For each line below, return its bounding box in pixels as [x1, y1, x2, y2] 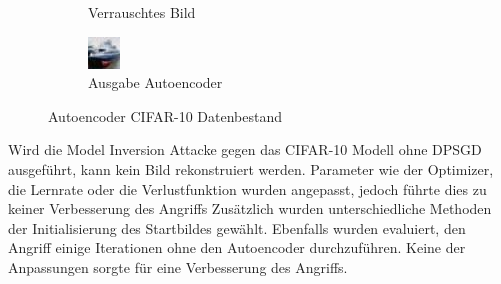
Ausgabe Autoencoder [88, 72, 223, 93]
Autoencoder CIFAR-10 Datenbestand [48, 105, 283, 126]
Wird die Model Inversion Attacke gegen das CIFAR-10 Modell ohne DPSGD [8, 139, 482, 160]
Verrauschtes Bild [88, 2, 196, 22]
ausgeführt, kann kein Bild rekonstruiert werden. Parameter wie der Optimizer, [8, 158, 494, 179]
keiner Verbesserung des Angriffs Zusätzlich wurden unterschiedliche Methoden [8, 198, 492, 219]
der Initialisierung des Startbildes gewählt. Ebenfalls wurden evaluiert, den [8, 217, 466, 238]
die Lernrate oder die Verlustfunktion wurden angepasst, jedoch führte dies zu [8, 178, 487, 199]
